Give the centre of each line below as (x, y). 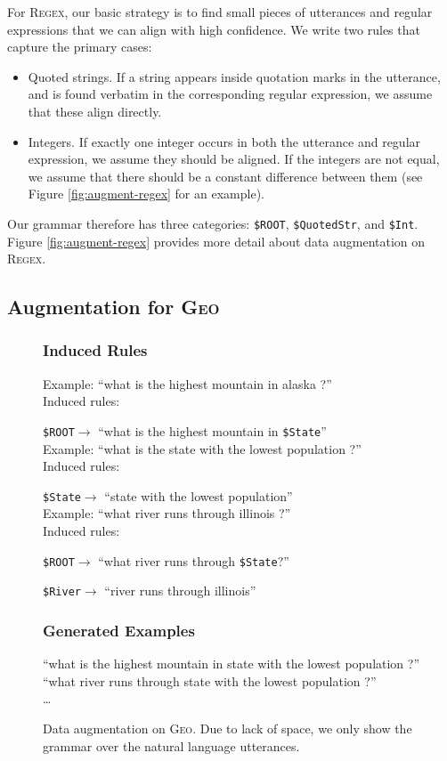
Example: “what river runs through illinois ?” (167, 513)
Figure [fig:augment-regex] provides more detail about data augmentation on (216, 241)
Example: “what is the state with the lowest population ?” (202, 448)
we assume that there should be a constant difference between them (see (225, 176)
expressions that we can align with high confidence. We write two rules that (214, 29)
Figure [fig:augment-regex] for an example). (146, 194)
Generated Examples (119, 630)
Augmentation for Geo (114, 307)
